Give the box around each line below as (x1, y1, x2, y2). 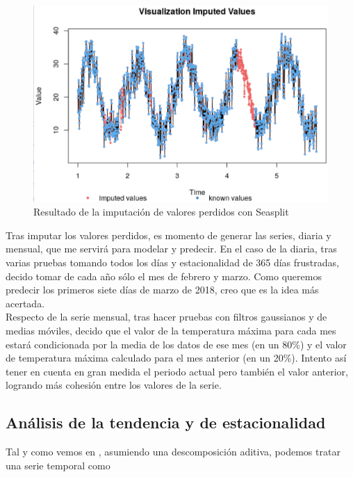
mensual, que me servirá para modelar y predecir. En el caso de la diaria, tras (6, 241, 337, 256)
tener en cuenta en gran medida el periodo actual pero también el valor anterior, (6, 364, 348, 378)
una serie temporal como (6, 458, 110, 472)
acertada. (6, 296, 45, 310)
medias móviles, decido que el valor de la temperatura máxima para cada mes (6, 323, 336, 337)
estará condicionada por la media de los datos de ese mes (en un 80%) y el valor (6, 337, 347, 351)
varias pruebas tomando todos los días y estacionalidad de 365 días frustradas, (6, 255, 339, 270)
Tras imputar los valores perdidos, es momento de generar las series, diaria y (6, 227, 331, 242)
